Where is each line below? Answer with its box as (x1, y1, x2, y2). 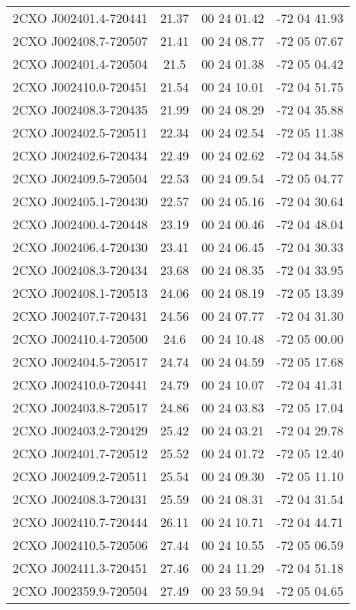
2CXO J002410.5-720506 (13, 536, 148, 554)
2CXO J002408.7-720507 (13, 32, 148, 50)
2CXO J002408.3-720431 (13, 490, 148, 508)
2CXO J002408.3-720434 (13, 261, 148, 279)
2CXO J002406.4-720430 (13, 238, 148, 256)
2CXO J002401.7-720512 (13, 444, 148, 462)
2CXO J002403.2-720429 (13, 421, 148, 439)
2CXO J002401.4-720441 (13, 9, 148, 27)
